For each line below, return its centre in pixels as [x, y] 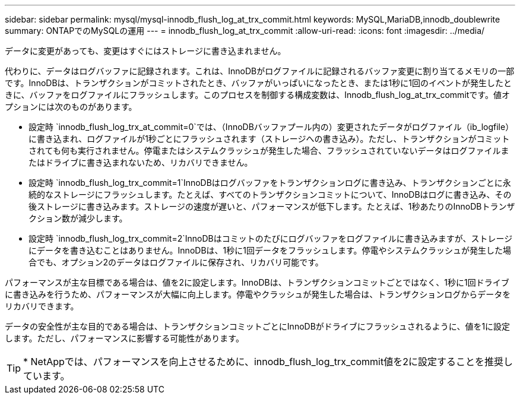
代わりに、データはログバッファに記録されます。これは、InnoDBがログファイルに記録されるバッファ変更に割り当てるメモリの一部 [260, 71]
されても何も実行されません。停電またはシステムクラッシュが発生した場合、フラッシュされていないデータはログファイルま [269, 151]
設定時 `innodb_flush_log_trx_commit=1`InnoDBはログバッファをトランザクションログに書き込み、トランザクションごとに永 [270, 183]
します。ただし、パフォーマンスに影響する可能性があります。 [124, 338]
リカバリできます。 [42, 306]
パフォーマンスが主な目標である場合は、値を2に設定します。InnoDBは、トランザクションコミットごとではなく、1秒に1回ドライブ [257, 282]
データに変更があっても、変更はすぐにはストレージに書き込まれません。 [145, 51]
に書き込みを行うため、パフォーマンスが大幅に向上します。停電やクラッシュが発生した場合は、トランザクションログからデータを [258, 294]
